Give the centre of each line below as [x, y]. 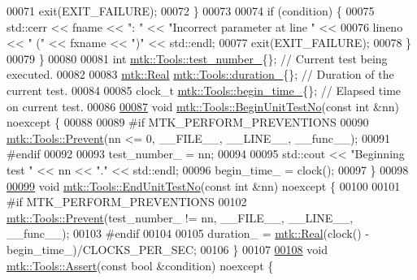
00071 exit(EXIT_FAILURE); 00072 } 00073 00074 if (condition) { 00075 [191, 11]
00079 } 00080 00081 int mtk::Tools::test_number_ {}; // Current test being [197, 58]
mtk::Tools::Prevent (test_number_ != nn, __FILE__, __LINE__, [180, 217]
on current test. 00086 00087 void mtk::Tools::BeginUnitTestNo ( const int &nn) [203, 106]
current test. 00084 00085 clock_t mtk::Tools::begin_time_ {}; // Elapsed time [204, 90]
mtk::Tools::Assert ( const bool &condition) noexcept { [140, 265]
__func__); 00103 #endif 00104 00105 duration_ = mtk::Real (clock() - [188, 233]
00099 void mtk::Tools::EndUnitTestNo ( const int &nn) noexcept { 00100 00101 [204, 185]
